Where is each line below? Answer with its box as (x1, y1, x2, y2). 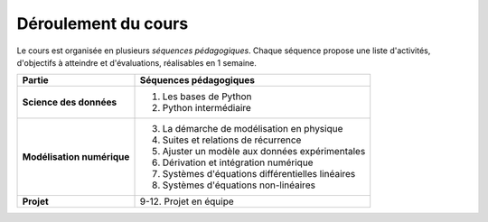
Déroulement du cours (16, 14, 189, 33)
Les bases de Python (162, 90, 252, 103)
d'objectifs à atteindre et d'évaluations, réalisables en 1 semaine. (16, 57, 258, 68)
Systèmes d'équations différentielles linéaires (162, 168, 356, 180)
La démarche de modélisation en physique (162, 123, 343, 135)
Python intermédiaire (162, 102, 252, 115)
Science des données (22, 96, 117, 108)
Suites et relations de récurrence (162, 134, 302, 146)
